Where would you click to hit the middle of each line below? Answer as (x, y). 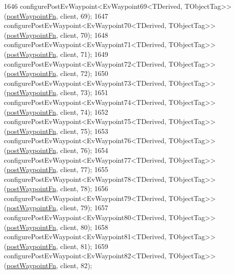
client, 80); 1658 (84, 227)
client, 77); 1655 (84, 169)
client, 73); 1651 (84, 92)
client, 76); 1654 (84, 150)
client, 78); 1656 (84, 188)
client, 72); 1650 (84, 73)
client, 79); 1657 (84, 208)
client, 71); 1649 (84, 54)
